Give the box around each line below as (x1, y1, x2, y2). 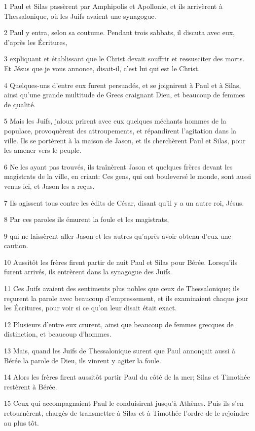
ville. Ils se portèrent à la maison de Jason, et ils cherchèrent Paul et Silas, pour (4, 135, 246, 145)
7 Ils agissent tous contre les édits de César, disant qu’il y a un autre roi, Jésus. (4, 197, 244, 208)
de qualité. (4, 99, 36, 109)
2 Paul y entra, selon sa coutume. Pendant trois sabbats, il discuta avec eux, (4, 27, 235, 38)
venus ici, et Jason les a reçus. (4, 180, 95, 191)
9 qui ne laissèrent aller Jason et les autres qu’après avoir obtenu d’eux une (4, 230, 231, 241)
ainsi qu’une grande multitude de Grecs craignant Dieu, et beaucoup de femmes (4, 89, 245, 100)
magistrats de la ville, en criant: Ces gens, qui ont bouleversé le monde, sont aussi (4, 171, 251, 181)
